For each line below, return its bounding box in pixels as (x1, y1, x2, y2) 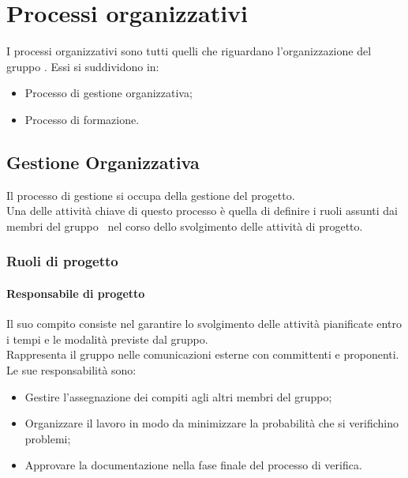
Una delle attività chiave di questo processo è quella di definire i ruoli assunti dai (6, 202, 398, 219)
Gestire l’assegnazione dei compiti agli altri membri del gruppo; (24, 388, 332, 405)
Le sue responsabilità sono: (6, 361, 137, 378)
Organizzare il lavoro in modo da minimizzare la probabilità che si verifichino (24, 415, 399, 431)
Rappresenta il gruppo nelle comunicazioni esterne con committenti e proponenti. (6, 346, 399, 363)
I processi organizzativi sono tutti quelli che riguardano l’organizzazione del (6, 43, 372, 59)
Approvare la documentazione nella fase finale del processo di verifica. (24, 457, 362, 473)
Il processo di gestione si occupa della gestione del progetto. (6, 186, 295, 203)
